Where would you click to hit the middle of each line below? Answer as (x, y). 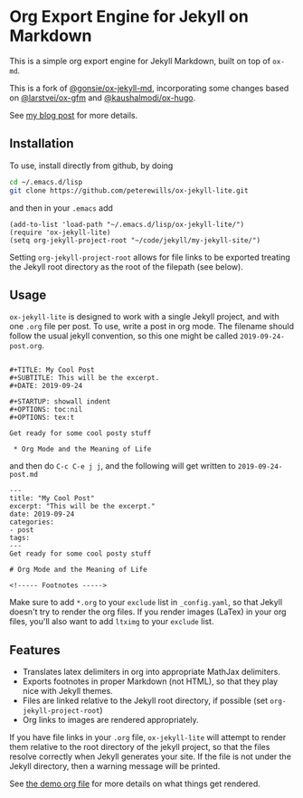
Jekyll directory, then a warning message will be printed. (115, 766)
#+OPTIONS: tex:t (42, 418)
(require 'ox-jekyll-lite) (60, 233)
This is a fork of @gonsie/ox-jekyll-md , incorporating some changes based (149, 88)
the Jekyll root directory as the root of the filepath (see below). (127, 266)
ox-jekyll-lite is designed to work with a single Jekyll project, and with (144, 317)
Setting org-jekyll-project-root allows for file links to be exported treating (150, 257)
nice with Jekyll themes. (67, 691)
